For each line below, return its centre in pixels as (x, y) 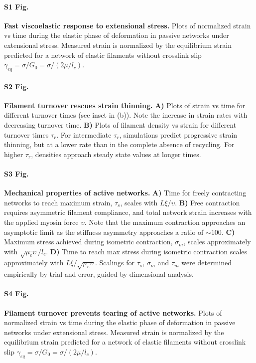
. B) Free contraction (207, 202)
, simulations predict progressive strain (178, 134)
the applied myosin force (41, 222)
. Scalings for (115, 263)
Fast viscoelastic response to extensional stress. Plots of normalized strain (128, 25)
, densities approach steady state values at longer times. (116, 154)
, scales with (139, 202)
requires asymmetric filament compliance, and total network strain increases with (128, 212)
